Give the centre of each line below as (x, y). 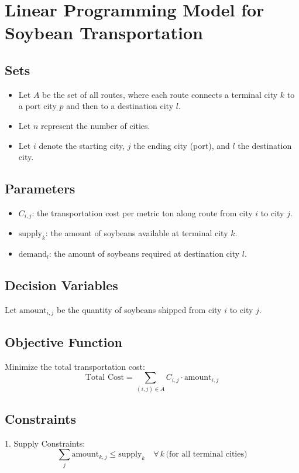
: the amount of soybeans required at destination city (144, 253)
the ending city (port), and (182, 145)
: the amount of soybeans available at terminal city (137, 233)
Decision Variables (61, 285)
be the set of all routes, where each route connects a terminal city (160, 94)
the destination (265, 145)
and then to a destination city (120, 106)
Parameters (40, 188)
